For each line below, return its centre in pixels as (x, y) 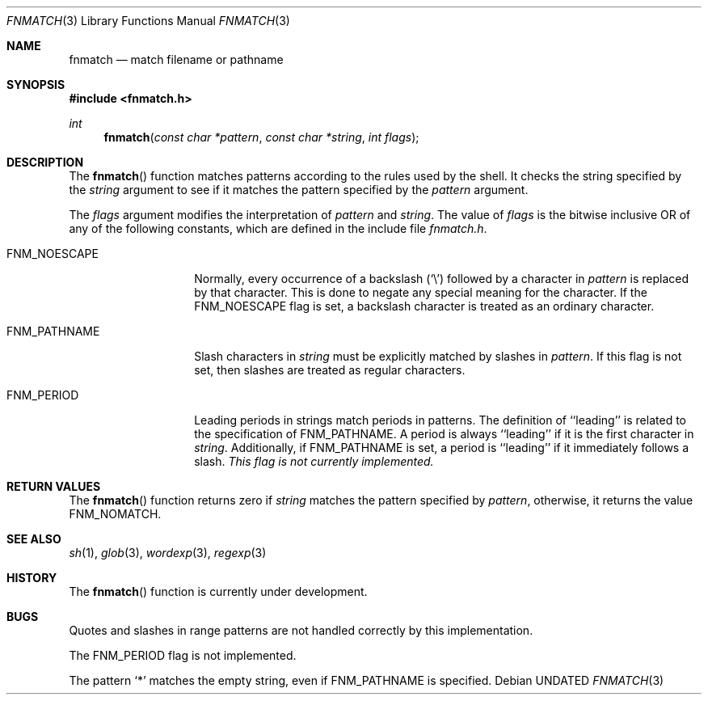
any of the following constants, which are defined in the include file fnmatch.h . (278, 228)
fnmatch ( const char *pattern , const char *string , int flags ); (261, 137)
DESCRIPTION (45, 162)
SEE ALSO (34, 539)
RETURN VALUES (54, 486)
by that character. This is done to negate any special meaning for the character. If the (421, 292)
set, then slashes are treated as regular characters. (330, 370)
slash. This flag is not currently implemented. (314, 461)
